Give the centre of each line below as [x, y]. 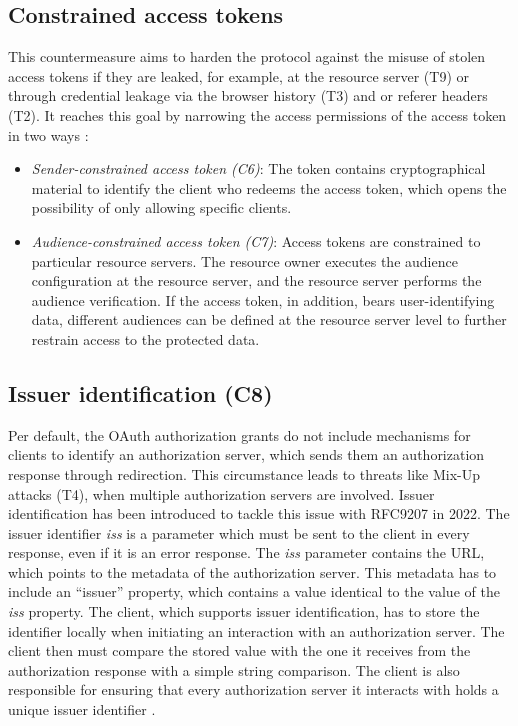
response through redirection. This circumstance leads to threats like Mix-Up [244, 473]
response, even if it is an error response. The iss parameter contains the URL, [246, 552]
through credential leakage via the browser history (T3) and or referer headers [248, 95]
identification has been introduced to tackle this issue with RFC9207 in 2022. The [259, 513]
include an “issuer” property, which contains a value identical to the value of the [254, 591]
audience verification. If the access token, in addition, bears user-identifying [263, 299]
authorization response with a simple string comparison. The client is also [234, 669]
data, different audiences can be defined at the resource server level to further [269, 319]
